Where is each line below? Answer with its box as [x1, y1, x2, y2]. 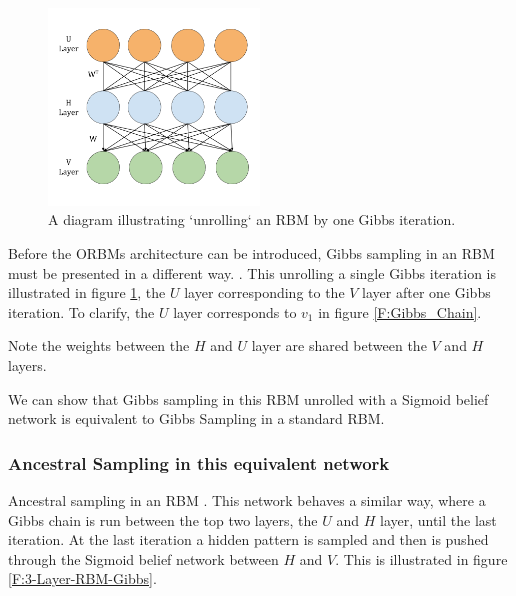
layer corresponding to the [184, 282, 345, 303]
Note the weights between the [8, 335, 190, 356]
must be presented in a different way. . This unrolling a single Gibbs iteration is [8, 262, 496, 283]
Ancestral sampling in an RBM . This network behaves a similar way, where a [8, 489, 486, 510]
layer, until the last [379, 509, 497, 530]
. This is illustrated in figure [335, 548, 508, 569]
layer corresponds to [173, 301, 297, 322]
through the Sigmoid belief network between [8, 548, 279, 569]
